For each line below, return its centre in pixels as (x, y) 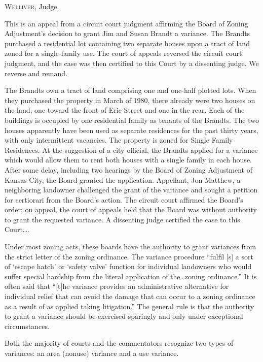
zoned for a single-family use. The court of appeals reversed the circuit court (123, 53)
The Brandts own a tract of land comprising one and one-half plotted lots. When (130, 90)
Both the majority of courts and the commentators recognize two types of (119, 343)
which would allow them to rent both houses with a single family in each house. (128, 160)
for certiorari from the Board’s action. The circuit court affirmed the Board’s (124, 199)
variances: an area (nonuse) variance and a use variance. (92, 353)
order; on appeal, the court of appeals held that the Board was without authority (131, 209)
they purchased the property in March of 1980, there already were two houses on (130, 100)
